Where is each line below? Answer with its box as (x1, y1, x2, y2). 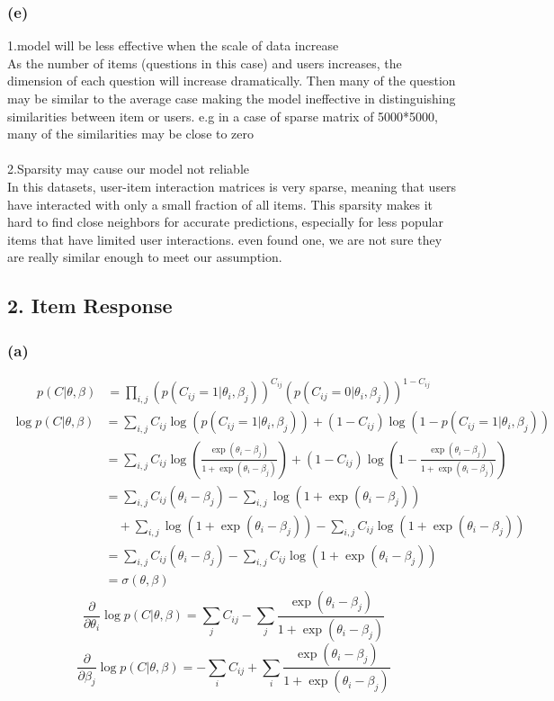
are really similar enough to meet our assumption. (7, 247, 282, 266)
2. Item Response (7, 292, 173, 319)
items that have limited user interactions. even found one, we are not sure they (7, 229, 442, 248)
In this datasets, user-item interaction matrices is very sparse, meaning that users (7, 176, 457, 195)
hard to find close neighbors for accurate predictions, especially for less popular (7, 212, 443, 231)
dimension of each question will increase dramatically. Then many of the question (7, 71, 456, 90)
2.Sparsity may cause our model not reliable (7, 159, 249, 178)
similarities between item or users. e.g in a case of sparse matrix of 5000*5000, (7, 106, 438, 125)
